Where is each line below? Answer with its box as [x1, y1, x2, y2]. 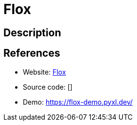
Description [3, 26, 61, 39]
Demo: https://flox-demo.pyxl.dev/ [23, 97, 133, 106]
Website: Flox [23, 67, 66, 76]
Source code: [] [23, 82, 73, 91]
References [3, 47, 60, 60]
